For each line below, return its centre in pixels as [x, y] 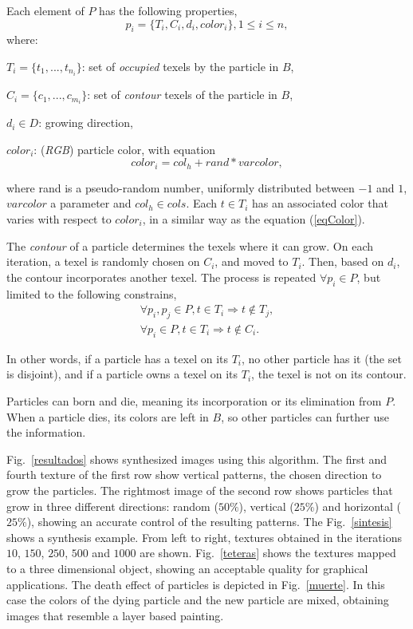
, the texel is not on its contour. [329, 374]
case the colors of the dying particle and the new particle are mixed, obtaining [198, 600]
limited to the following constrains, [92, 293]
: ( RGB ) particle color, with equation [125, 149]
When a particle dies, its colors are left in [108, 416]
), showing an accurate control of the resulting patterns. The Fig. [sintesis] [209, 522]
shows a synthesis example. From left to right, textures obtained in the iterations [204, 537]
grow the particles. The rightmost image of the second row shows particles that [200, 490]
